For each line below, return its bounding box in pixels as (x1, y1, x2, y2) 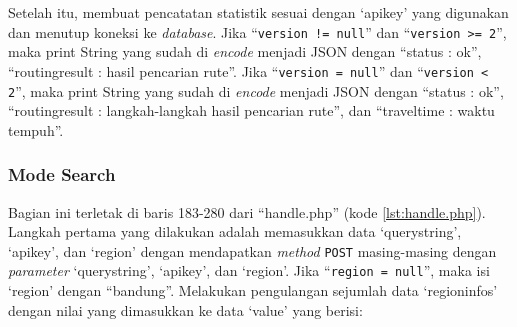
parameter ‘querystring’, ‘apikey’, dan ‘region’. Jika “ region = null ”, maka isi (8, 260, 490, 281)
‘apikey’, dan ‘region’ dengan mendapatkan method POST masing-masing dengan (8, 240, 497, 261)
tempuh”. (8, 119, 64, 140)
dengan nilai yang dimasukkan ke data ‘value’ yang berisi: (8, 299, 363, 320)
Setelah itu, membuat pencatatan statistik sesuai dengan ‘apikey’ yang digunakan (8, 2, 509, 22)
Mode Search (8, 162, 116, 187)
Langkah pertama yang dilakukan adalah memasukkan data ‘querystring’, (8, 221, 462, 242)
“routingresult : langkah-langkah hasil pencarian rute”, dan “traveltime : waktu (8, 100, 495, 121)
